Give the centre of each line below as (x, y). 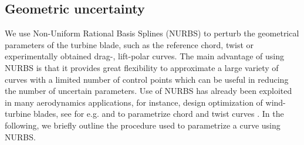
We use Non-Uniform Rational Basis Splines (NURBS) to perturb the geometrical (152, 33)
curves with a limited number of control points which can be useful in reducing (147, 79)
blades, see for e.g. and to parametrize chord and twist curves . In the (159, 114)
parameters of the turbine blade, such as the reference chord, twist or (129, 44)
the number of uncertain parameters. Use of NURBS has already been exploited (148, 91)
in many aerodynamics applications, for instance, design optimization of (134, 102)
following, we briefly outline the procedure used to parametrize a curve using (143, 125)
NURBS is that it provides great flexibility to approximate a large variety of (142, 67)
